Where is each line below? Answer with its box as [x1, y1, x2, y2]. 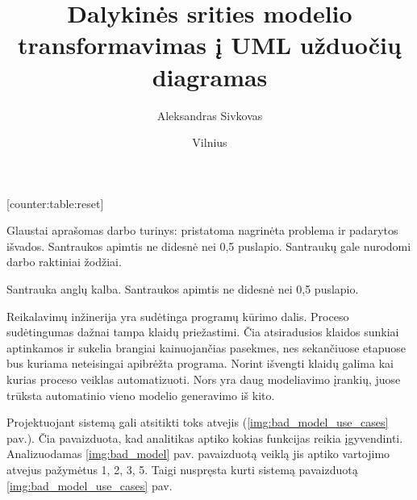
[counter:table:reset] [6, 194, 104, 211]
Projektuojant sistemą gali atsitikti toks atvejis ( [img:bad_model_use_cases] [6, 414, 389, 431]
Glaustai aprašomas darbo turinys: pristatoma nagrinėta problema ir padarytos [6, 222, 398, 239]
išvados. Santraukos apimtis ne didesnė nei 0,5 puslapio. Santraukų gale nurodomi [6, 237, 411, 254]
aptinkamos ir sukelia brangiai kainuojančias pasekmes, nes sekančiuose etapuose [6, 339, 407, 356]
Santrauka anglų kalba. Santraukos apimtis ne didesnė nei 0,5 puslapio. [6, 281, 359, 298]
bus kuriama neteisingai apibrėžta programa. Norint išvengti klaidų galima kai [6, 355, 394, 372]
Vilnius [192, 134, 227, 151]
